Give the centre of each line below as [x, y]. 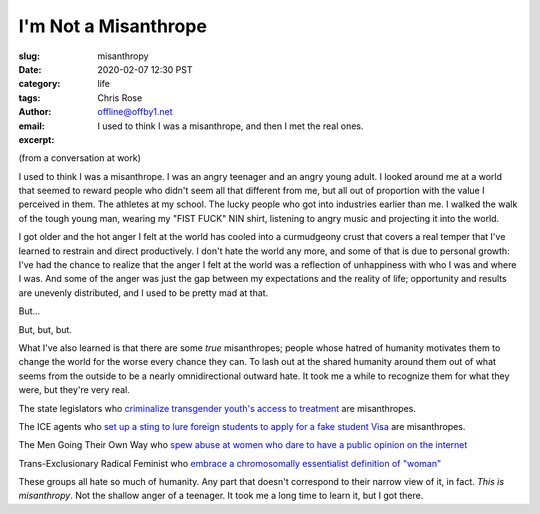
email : [31, 126]
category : [39, 84]
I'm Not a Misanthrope [112, 26]
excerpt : [36, 139]
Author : [35, 112]
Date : [30, 69]
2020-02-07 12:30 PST [145, 69]
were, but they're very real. [74, 390]
